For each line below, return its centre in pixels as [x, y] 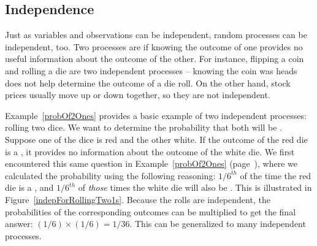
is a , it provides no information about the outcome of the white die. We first [150, 151]
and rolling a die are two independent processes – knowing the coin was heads [151, 70]
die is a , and [29, 187]
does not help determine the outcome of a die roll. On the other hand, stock [148, 83]
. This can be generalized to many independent [218, 224]
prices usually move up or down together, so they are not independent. [138, 95]
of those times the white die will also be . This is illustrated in [195, 187]
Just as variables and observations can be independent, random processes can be [156, 35]
